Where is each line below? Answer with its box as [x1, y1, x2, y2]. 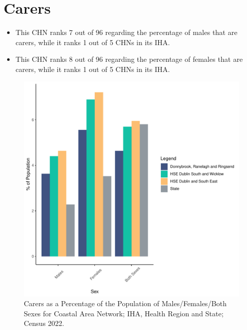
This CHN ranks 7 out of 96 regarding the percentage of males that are [15, 27, 237, 38]
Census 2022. [24, 318, 64, 328]
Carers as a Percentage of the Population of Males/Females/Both [24, 298, 227, 309]
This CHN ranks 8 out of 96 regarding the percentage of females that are [15, 54, 243, 64]
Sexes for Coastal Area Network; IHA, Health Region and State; [24, 308, 224, 318]
